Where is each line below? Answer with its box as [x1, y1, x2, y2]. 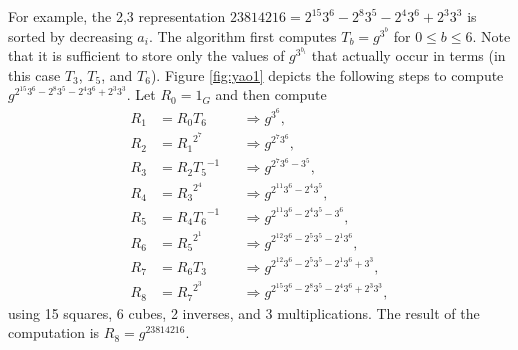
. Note [472, 25, 511, 46]
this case [8, 64, 61, 85]
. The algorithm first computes [148, 25, 337, 46]
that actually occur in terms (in [311, 45, 506, 66]
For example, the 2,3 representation [8, 6, 226, 26]
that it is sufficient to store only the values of [8, 45, 285, 66]
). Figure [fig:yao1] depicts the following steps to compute [150, 64, 504, 85]
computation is [8, 322, 100, 343]
